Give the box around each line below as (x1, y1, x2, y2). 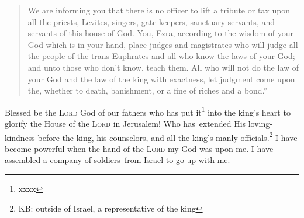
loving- (248, 117, 272, 129)
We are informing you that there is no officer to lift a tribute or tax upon (27, 4, 291, 16)
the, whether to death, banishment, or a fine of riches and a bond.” (27, 84, 268, 96)
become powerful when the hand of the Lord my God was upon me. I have (5, 142, 274, 154)
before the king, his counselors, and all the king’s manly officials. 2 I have (37, 129, 298, 143)
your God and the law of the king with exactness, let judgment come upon (27, 72, 295, 85)
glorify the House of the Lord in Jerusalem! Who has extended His (5, 117, 246, 129)
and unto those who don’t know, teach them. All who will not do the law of (27, 61, 299, 73)
